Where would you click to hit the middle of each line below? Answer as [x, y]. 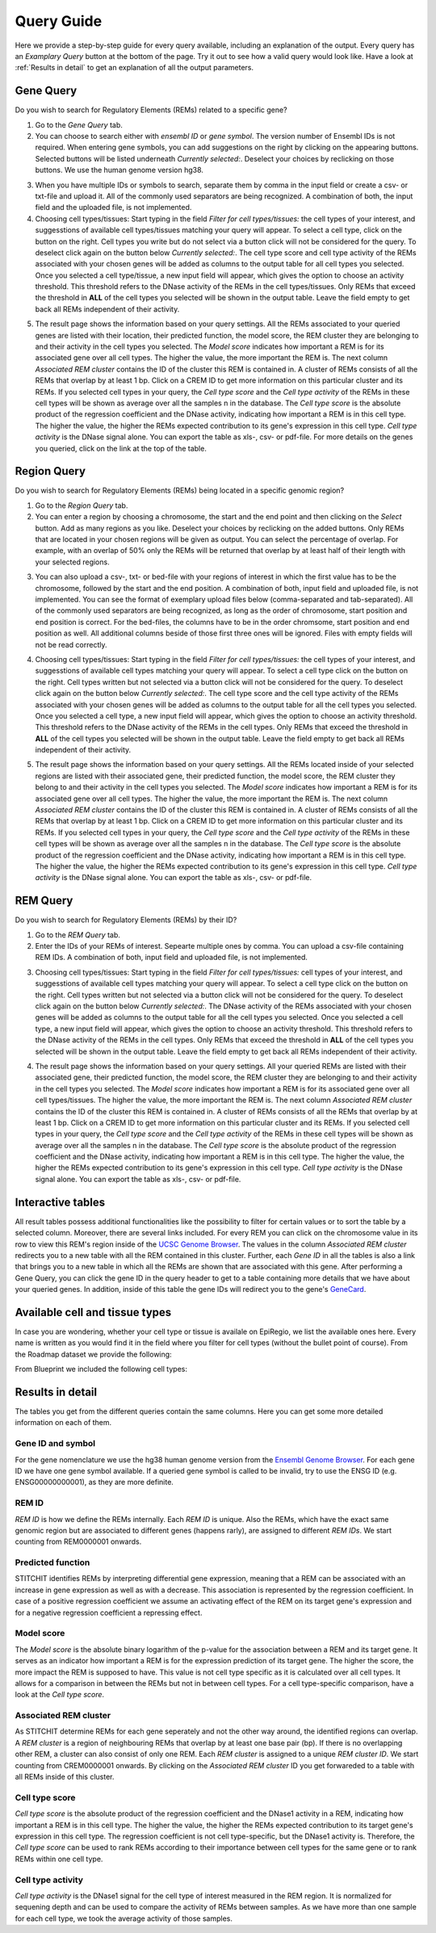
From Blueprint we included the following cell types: [101, 1369]
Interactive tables [60, 1202]
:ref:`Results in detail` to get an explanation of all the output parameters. [134, 68]
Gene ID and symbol [55, 1444]
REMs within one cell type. [59, 1859]
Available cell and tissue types [93, 1312]
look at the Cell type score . [60, 1695]
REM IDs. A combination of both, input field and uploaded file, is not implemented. [172, 958]
